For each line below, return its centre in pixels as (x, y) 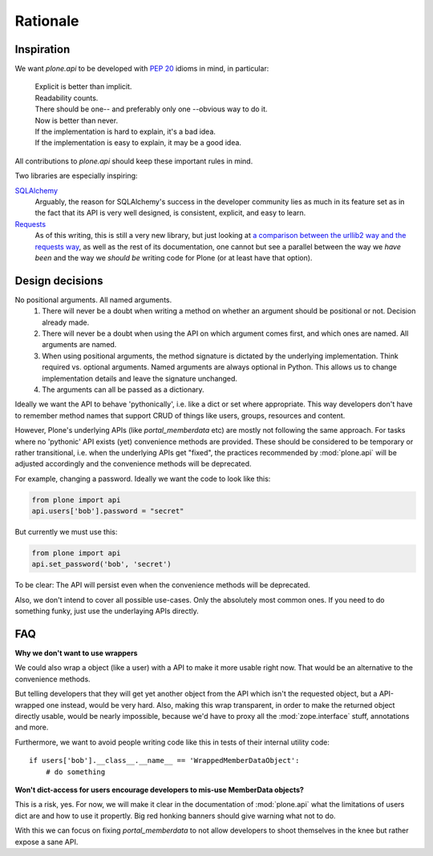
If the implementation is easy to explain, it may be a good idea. (138, 143)
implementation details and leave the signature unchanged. (140, 378)
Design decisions (59, 281)
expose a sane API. (47, 842)
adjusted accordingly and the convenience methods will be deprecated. (133, 464)
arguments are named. (79, 345)
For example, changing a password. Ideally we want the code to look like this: (143, 478)
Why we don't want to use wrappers (76, 653)
